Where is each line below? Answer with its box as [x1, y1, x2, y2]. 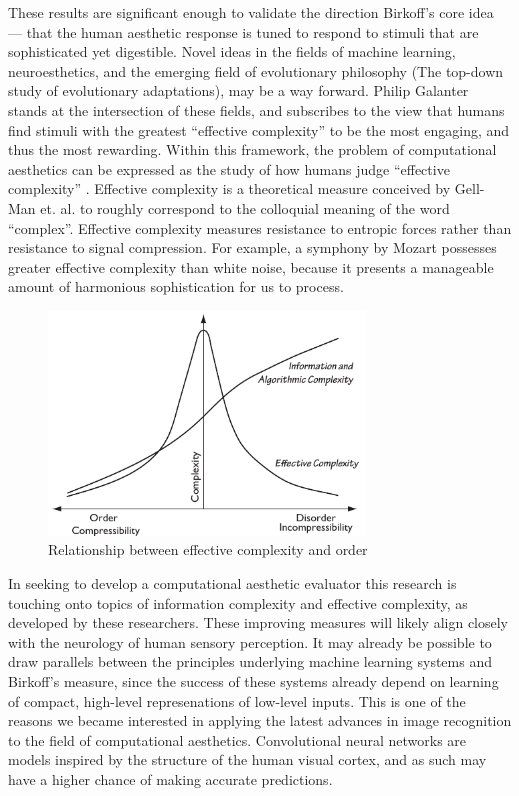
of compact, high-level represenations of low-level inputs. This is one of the [8, 690, 466, 711]
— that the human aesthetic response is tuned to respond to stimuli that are [8, 21, 479, 42]
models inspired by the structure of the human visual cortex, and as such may [8, 749, 487, 770]
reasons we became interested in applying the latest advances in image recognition [8, 710, 512, 731]
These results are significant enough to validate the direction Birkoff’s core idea [8, 2, 494, 22]
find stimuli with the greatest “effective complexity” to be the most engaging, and [8, 119, 510, 140]
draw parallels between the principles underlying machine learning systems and [8, 651, 492, 672]
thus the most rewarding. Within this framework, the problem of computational [8, 139, 497, 160]
